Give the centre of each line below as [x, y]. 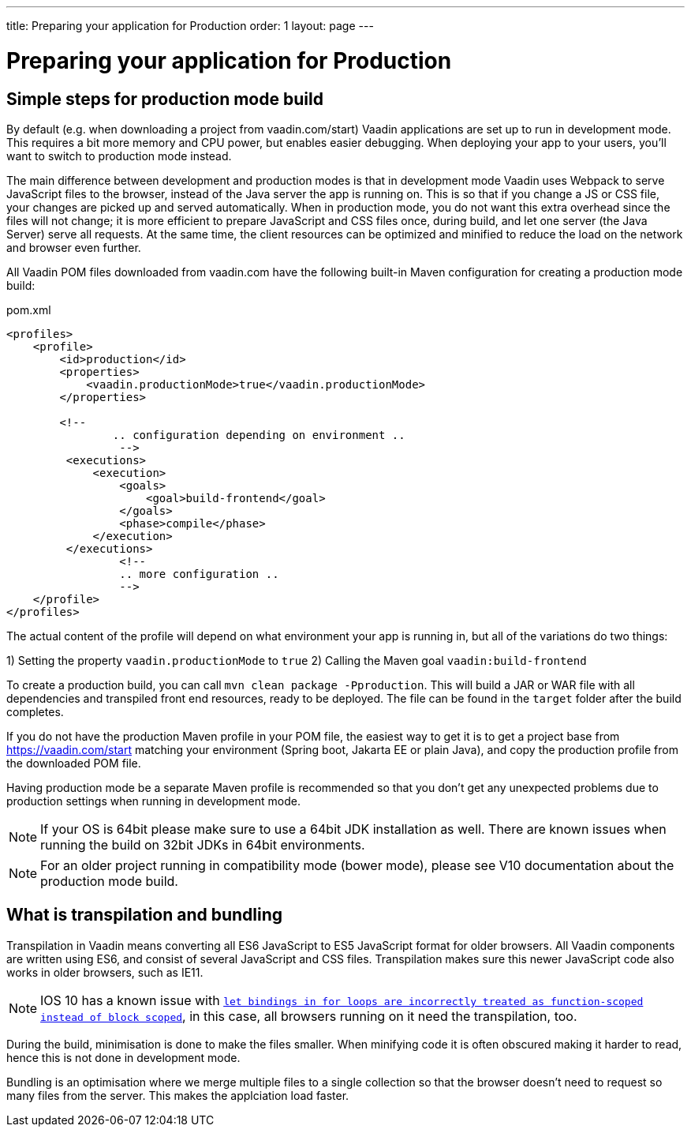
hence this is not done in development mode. [123, 1057]
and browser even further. [74, 247]
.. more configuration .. [199, 574]
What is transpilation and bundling [145, 915]
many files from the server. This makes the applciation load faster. [178, 1095]
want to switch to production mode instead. [119, 156]
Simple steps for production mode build [165, 99]
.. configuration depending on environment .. [259, 435]
